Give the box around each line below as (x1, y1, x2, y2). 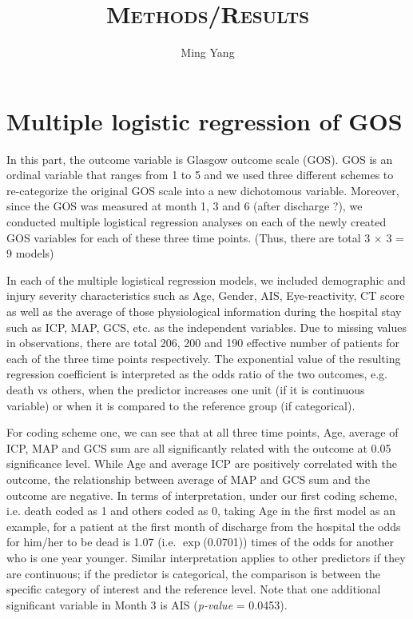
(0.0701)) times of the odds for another (203, 533, 394, 550)
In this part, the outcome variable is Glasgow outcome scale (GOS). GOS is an (6, 150, 393, 167)
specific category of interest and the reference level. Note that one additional (6, 581, 381, 597)
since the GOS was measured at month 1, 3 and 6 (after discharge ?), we (6, 198, 363, 214)
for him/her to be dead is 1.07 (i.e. (6, 533, 177, 550)
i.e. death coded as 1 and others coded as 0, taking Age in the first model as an (6, 502, 395, 519)
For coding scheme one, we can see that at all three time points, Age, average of (6, 424, 399, 441)
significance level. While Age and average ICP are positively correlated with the (6, 455, 397, 472)
